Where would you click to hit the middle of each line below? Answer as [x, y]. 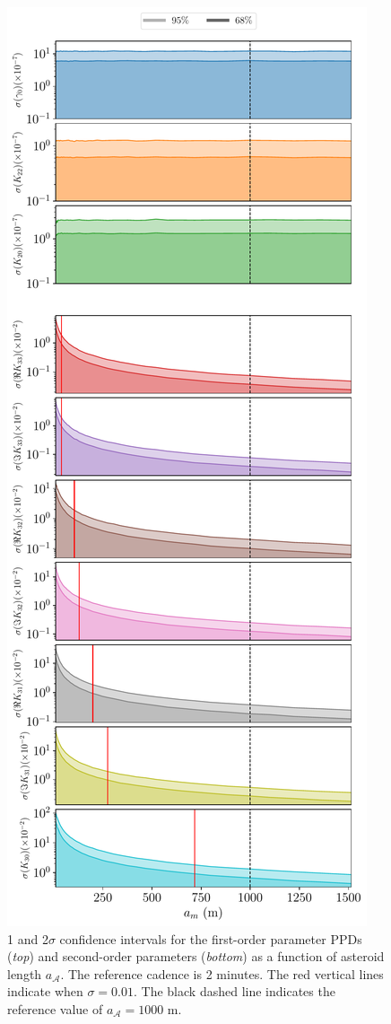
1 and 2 [28, 938]
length [25, 973]
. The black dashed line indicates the [235, 991]
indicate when [45, 991]
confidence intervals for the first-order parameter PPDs [211, 938]
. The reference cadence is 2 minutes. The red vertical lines [222, 973]
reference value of [55, 1008]
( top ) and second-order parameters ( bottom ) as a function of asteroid [196, 956]
